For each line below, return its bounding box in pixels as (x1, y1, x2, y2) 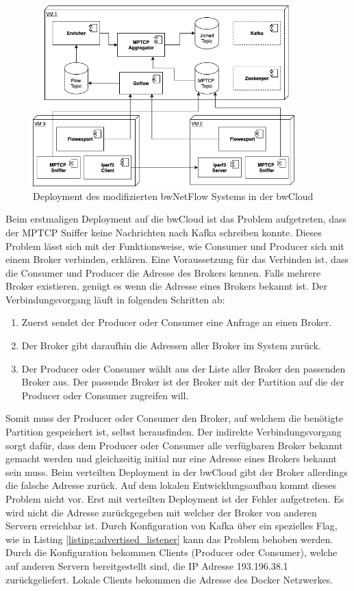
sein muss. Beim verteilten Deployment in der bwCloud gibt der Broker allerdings (5, 464, 348, 479)
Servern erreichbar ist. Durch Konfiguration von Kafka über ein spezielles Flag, (5, 518, 338, 533)
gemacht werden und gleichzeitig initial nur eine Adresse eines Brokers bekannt (5, 451, 338, 466)
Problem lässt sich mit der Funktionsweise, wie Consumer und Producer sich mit (5, 238, 344, 253)
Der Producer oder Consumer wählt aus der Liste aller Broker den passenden (21, 361, 346, 375)
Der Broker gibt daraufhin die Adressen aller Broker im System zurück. (21, 338, 321, 353)
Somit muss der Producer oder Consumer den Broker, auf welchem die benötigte (5, 411, 344, 425)
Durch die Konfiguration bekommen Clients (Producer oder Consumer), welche (5, 545, 338, 559)
